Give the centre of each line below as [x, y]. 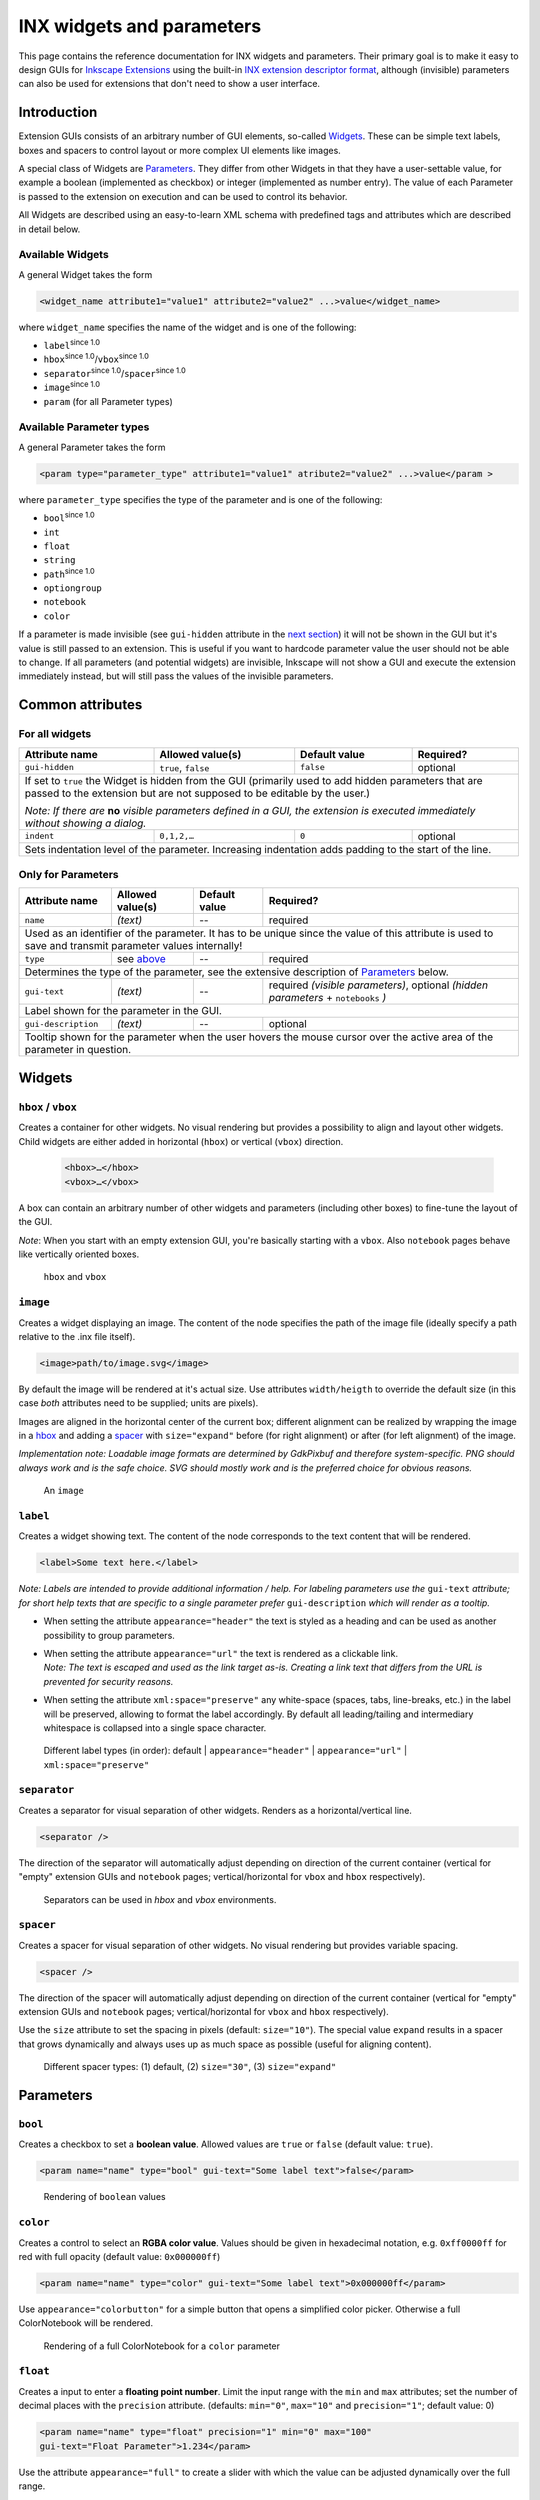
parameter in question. [78, 1050]
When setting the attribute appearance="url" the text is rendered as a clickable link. [221, 1653]
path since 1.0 [69, 573]
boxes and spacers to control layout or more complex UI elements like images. [180, 150]
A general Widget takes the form [85, 274]
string [59, 560]
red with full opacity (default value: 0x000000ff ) [119, 2256]
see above [141, 959]
